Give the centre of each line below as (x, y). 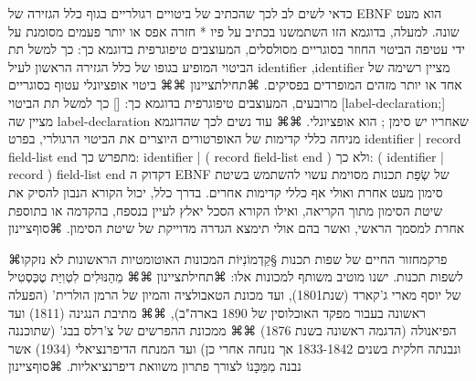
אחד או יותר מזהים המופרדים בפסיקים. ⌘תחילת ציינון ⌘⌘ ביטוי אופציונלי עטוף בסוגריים (235, 85)
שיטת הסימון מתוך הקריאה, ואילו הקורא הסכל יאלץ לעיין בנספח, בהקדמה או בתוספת (226, 210)
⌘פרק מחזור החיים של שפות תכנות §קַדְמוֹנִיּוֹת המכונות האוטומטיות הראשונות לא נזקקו (228, 258)
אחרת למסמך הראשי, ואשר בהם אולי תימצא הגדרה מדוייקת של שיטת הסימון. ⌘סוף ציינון (237, 228)
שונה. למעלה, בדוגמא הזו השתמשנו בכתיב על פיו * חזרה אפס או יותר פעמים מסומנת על (234, 31)
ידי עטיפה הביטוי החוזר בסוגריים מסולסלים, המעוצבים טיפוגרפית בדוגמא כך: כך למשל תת (237, 49)
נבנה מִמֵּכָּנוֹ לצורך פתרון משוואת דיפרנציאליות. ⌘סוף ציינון (155, 366)
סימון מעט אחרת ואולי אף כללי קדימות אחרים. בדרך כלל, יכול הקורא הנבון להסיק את (226, 191)
